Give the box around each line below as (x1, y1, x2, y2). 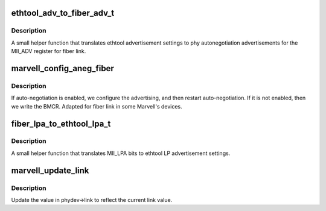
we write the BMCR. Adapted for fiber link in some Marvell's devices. (11, 102, 182, 110)
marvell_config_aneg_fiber (11, 63, 115, 74)
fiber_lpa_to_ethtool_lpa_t (11, 118, 111, 129)
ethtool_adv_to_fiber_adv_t (11, 8, 115, 18)
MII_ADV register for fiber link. (11, 48, 86, 55)
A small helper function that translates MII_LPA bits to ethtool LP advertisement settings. (11, 150, 231, 157)
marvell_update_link (11, 165, 89, 175)
